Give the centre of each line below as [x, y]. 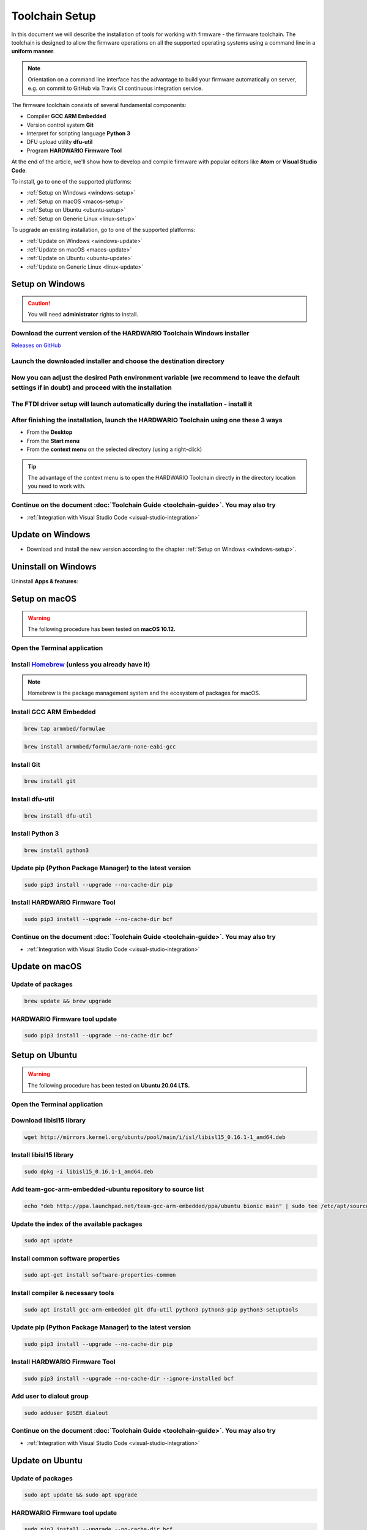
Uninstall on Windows [54, 567]
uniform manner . [33, 51]
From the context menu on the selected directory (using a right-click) [114, 449]
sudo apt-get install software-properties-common [100, 1275]
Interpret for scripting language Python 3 [79, 133]
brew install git [50, 781]
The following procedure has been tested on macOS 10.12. [102, 629]
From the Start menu [53, 441]
